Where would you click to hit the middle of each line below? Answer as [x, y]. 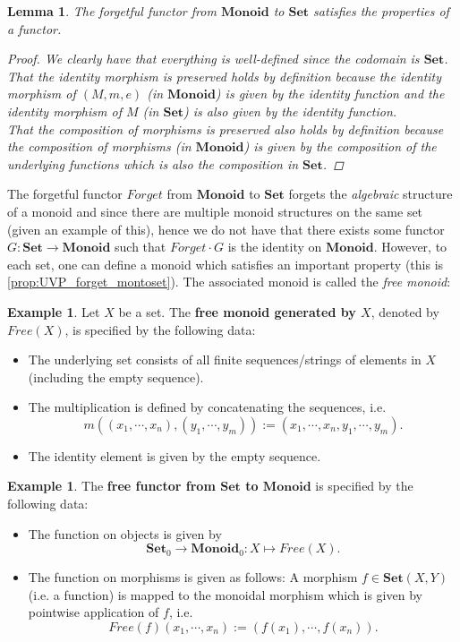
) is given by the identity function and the [330, 94]
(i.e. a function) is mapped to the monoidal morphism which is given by [225, 594]
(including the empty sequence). [116, 377]
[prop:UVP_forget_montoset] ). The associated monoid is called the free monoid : [229, 282]
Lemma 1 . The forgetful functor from [112, 11]
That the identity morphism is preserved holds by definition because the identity [225, 76]
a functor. [34, 28]
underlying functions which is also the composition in [153, 163]
